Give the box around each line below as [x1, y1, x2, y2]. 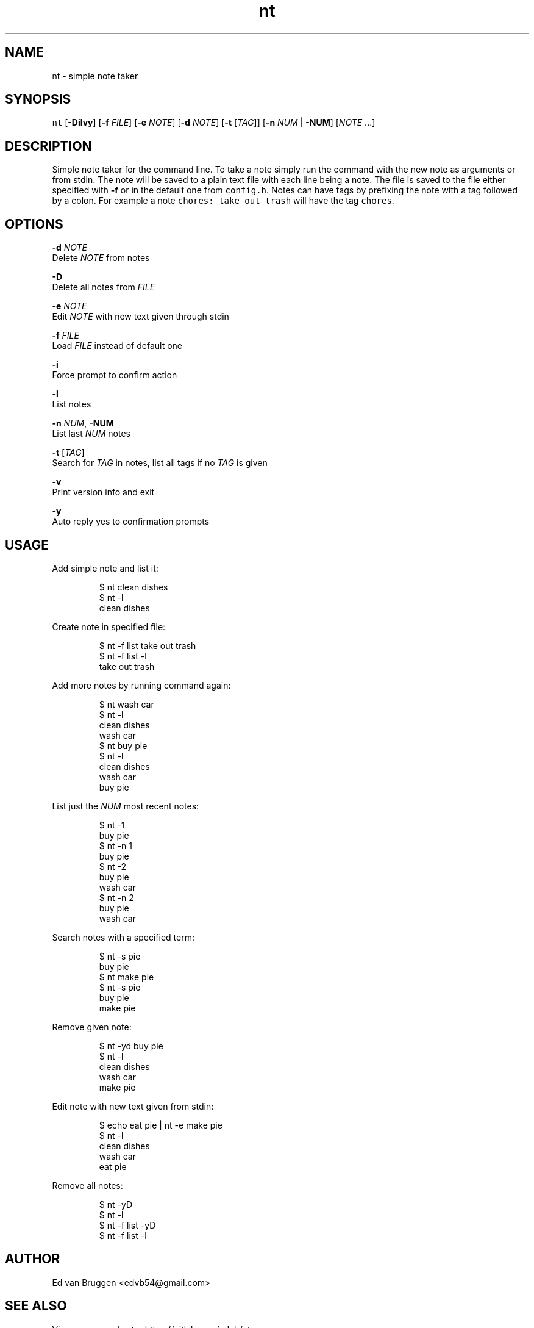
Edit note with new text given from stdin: [52, 1100, 214, 1111]
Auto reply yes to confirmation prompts [52, 516, 210, 527]
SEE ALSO [5, 1298, 67, 1314]
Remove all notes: [52, 1180, 123, 1191]
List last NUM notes [52, 428, 130, 439]
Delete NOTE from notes [52, 253, 150, 264]
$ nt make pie [99, 971, 154, 982]
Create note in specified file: [52, 621, 166, 632]
